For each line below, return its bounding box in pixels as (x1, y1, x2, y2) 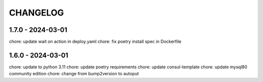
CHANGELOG (9, 7, 64, 18)
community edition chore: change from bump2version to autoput (9, 71, 139, 77)
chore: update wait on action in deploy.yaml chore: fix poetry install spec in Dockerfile (9, 39, 182, 45)
